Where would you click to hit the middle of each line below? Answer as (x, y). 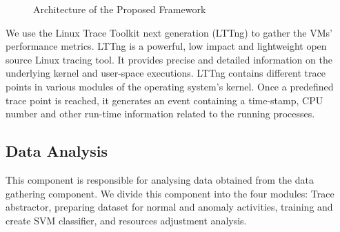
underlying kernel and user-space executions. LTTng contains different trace (166, 73)
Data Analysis (57, 151)
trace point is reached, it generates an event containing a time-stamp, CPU (164, 100)
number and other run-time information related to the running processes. (160, 114)
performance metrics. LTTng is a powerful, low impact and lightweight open (166, 46)
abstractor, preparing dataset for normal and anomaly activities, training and (169, 207)
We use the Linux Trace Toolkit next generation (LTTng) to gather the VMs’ (169, 32)
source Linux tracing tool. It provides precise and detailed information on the (169, 59)
